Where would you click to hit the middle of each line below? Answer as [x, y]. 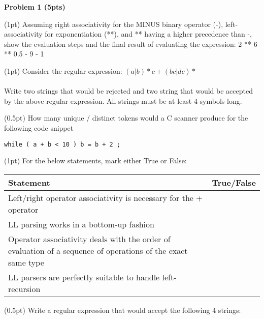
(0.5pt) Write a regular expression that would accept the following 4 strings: [123, 310]
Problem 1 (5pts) [35, 7]
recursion [24, 288]
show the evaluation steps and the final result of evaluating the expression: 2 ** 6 [131, 43]
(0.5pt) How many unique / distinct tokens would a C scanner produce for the [126, 118]
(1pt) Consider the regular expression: [63, 70]
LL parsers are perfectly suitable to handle [84, 277]
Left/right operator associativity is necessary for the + [105, 197]
